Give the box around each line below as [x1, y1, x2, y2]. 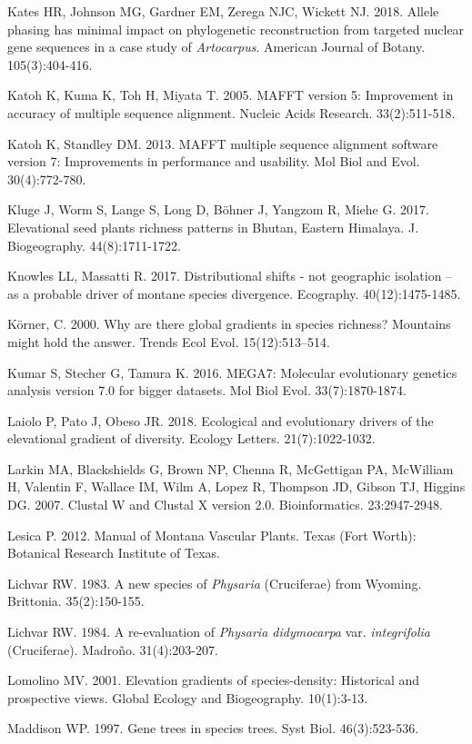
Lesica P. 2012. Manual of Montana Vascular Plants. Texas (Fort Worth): [7, 525, 417, 544]
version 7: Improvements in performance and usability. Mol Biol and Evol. [7, 152, 420, 171]
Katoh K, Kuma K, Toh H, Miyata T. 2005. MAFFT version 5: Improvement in [7, 85, 454, 104]
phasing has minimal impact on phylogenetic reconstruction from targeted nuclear [7, 19, 465, 38]
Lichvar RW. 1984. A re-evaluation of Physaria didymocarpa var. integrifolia [7, 622, 431, 641]
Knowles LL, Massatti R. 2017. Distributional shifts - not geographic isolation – [7, 266, 453, 285]
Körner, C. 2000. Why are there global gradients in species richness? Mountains [7, 314, 451, 333]
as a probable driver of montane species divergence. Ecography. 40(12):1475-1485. [7, 283, 461, 303]
